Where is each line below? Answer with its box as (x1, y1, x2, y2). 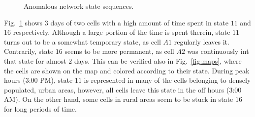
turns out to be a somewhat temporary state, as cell (4, 36, 161, 47)
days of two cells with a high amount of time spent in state (50, 17, 229, 27)
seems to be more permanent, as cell (64, 46, 174, 56)
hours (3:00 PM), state (4, 75, 73, 85)
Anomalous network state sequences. (24, 1, 134, 11)
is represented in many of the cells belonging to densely (84, 75, 251, 85)
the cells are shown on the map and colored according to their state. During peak (4, 65, 250, 75)
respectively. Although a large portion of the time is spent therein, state (13, 27, 230, 37)
